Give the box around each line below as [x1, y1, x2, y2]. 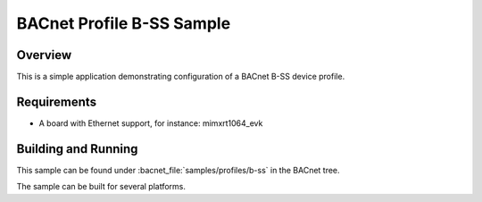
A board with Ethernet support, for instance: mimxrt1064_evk [38, 117, 263, 129]
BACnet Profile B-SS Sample [16, 13, 231, 33]
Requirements [16, 94, 97, 109]
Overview [16, 47, 72, 63]
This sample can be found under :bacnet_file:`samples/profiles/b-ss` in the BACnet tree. [16, 164, 340, 175]
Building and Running [16, 141, 138, 156]
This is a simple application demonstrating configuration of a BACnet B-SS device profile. [16, 72, 345, 82]
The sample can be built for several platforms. [16, 181, 187, 192]
